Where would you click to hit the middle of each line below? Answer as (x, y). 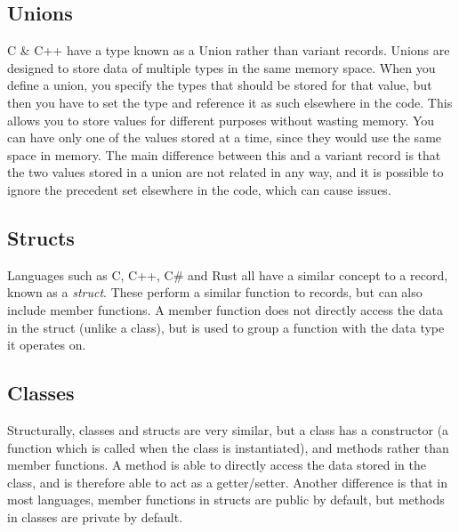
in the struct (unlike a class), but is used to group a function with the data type (226, 327)
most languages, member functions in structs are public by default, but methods (226, 500)
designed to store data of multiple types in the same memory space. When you (221, 67)
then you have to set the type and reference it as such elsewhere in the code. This (230, 102)
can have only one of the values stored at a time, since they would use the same (225, 137)
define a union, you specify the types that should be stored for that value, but (220, 85)
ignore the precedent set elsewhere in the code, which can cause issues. (199, 189)
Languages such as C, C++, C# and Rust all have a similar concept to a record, (228, 274)
